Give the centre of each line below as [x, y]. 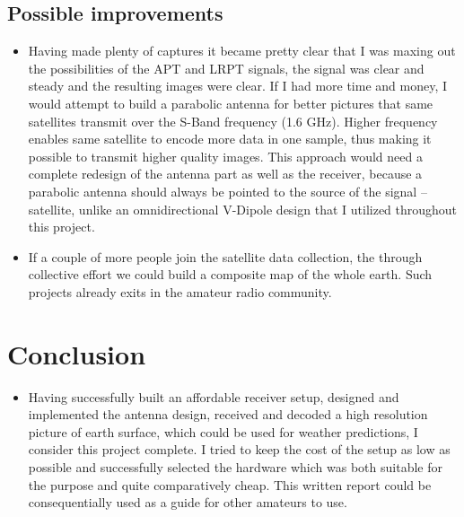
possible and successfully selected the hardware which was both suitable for [235, 467]
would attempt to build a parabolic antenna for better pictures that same [231, 103]
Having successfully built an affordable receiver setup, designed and [214, 396]
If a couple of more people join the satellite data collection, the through [225, 256]
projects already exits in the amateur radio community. [180, 291]
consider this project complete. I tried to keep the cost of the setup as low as [239, 449]
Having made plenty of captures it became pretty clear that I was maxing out [242, 51]
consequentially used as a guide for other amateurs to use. [188, 502]
